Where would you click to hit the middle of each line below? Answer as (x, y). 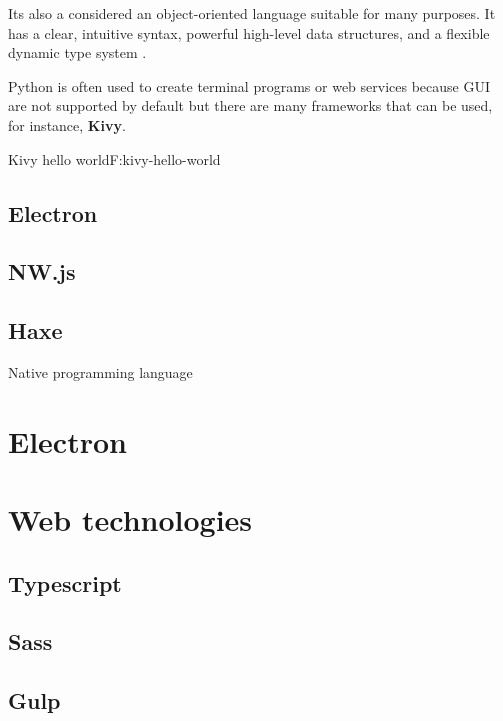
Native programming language (100, 371)
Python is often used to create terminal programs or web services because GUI (249, 85)
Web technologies (130, 519)
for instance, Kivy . (67, 124)
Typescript (65, 582)
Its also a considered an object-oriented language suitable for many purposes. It (252, 13)
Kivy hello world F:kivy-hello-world (114, 158)
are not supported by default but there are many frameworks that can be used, (250, 105)
